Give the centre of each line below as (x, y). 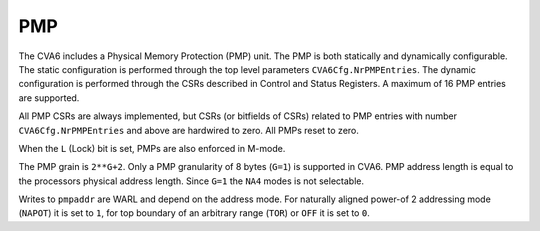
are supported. (49, 97)
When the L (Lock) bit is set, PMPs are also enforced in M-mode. (152, 148)
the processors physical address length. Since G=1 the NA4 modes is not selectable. (191, 181)
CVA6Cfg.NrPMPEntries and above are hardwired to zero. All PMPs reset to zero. (189, 130)
